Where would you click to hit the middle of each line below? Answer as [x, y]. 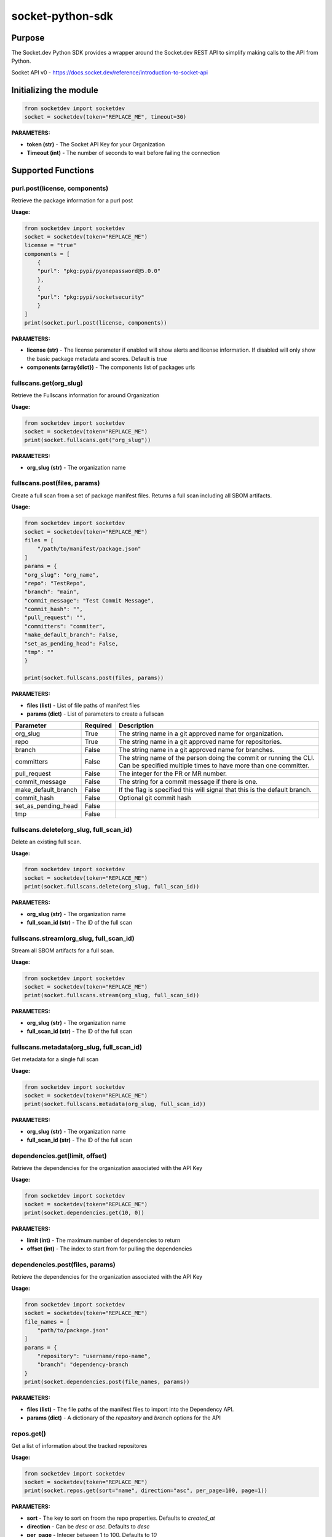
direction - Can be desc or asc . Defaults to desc [88, 1527]
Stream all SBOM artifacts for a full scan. [63, 950]
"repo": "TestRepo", [55, 583]
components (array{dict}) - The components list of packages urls [111, 367]
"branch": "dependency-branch [83, 1365]
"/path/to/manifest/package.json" [89, 549]
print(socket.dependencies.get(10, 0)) [84, 1213]
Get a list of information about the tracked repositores [79, 1446]
